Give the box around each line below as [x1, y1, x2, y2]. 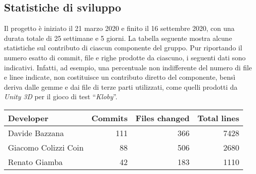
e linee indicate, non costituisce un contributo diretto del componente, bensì [4, 72, 236, 82]
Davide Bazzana [8, 127, 64, 139]
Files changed [135, 112, 190, 124]
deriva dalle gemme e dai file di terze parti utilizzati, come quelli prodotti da [4, 81, 238, 92]
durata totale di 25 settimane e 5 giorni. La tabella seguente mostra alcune [4, 32, 232, 43]
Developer [8, 112, 49, 124]
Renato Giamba [8, 156, 63, 168]
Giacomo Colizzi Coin [8, 141, 84, 153]
